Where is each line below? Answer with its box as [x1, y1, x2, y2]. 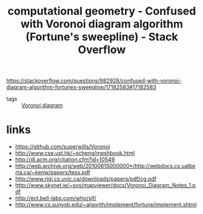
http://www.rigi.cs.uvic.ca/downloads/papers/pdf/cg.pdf [15, 175, 157, 182]
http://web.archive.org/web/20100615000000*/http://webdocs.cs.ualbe [15, 162, 196, 170]
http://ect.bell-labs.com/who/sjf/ [15, 195, 97, 202]
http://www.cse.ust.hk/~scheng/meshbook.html [15, 150, 135, 157]
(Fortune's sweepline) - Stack [25, 30, 178, 44]
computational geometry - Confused [7, 4, 196, 18]
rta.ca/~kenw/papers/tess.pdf [15, 169, 91, 176]
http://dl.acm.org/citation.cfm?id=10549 [15, 156, 115, 163]
